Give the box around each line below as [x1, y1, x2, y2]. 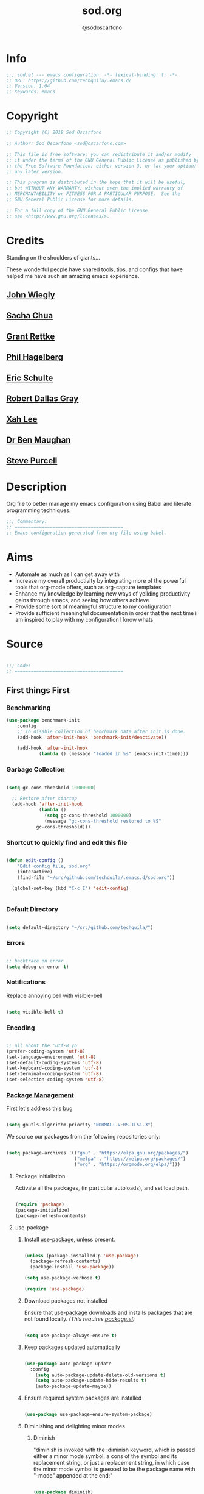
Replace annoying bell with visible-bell [6, 992, 103, 999]
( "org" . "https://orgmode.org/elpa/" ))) [73, 1162, 181, 1168]
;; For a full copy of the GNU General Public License [6, 207, 148, 213]
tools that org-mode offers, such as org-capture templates [15, 583, 162, 591]
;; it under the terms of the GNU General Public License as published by [6, 157, 200, 163]
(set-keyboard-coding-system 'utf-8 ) [6, 1065, 102, 1072]
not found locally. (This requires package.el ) [24, 1315, 135, 1323]
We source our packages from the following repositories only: [6, 1133, 161, 1140]
